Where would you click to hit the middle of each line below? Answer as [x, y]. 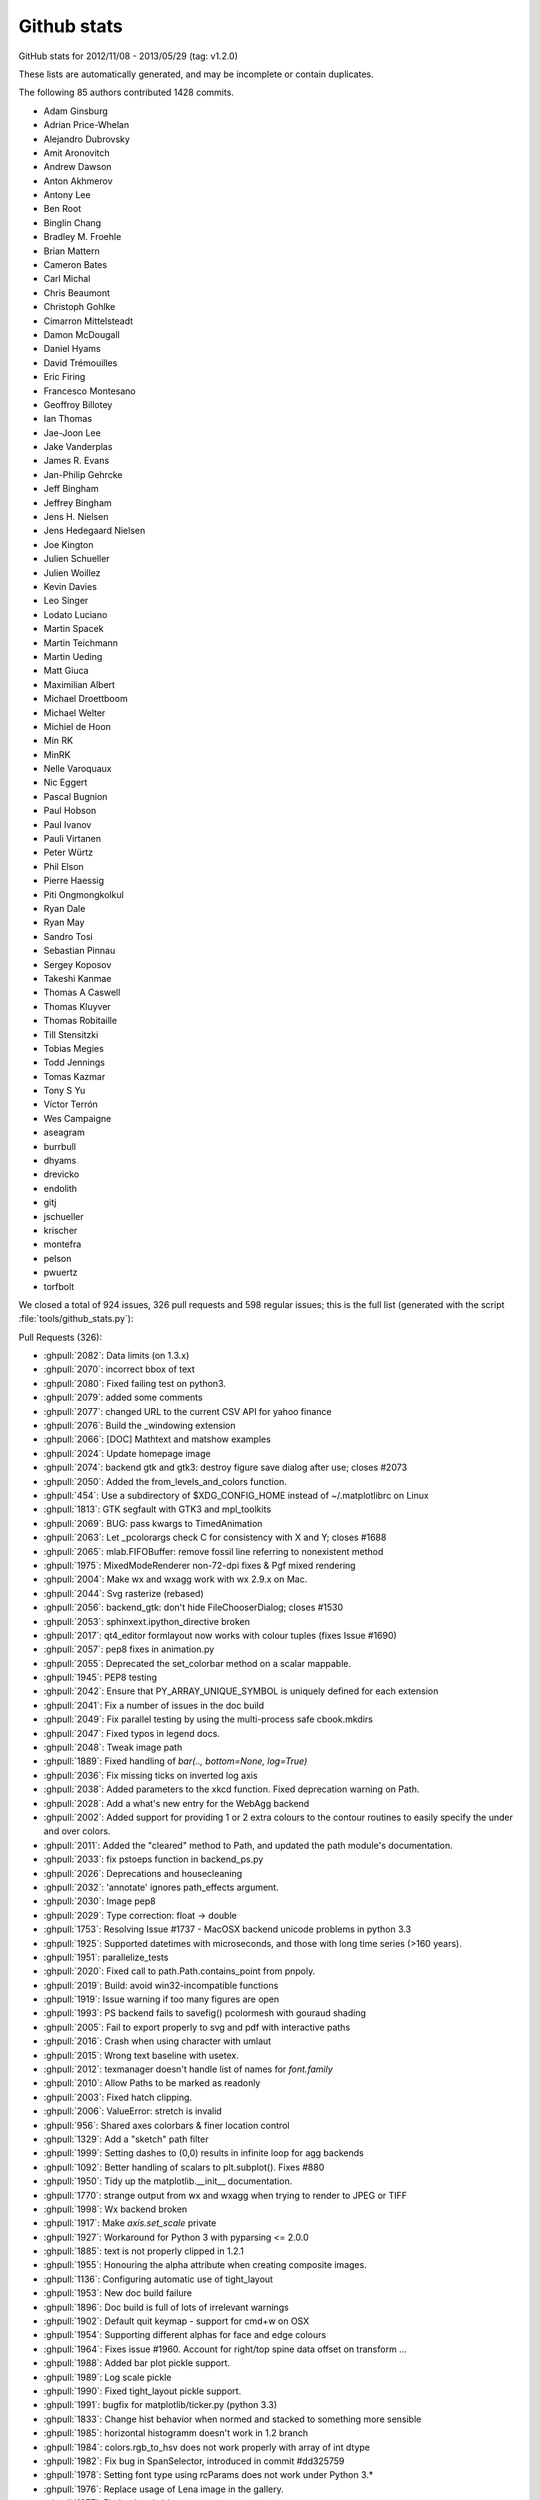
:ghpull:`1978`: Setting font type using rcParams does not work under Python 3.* [208, 2475]
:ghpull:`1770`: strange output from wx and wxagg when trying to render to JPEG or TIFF [225, 2195]
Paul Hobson [70, 811]
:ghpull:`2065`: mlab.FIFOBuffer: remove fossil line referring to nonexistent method [213, 1551]
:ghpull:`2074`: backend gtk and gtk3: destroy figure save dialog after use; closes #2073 [225, 1467]
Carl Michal [67, 279]
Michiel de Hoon [77, 726]
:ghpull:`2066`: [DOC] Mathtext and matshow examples [157, 1439]
